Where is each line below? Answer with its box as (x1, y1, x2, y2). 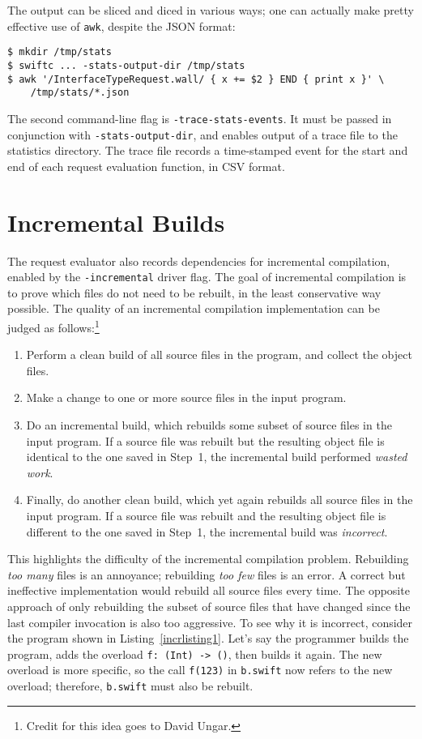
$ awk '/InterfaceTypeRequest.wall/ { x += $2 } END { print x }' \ (7, 73, 385, 85)
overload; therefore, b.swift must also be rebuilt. (7, 677, 254, 694)
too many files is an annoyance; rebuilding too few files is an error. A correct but (7, 566, 406, 583)
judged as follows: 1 (7, 316, 100, 335)
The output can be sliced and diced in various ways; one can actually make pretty (7, 2, 414, 18)
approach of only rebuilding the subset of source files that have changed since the (7, 597, 411, 614)
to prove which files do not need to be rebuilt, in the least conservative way (7, 284, 382, 301)
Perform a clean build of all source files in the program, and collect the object (26, 346, 412, 363)
